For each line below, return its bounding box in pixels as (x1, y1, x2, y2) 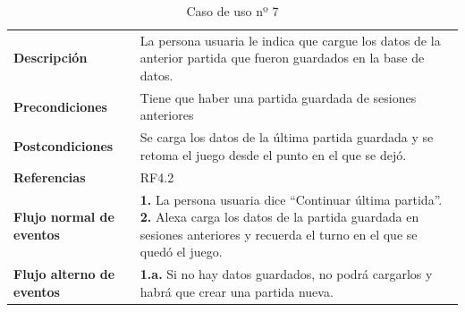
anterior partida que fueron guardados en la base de (139, 48, 425, 67)
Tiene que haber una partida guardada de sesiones (139, 88, 417, 106)
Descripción (13, 48, 88, 67)
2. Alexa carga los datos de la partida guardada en (139, 207, 419, 226)
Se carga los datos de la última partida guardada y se (139, 128, 434, 147)
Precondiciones (13, 97, 107, 115)
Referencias (13, 167, 86, 186)
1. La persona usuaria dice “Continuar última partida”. (139, 190, 443, 208)
